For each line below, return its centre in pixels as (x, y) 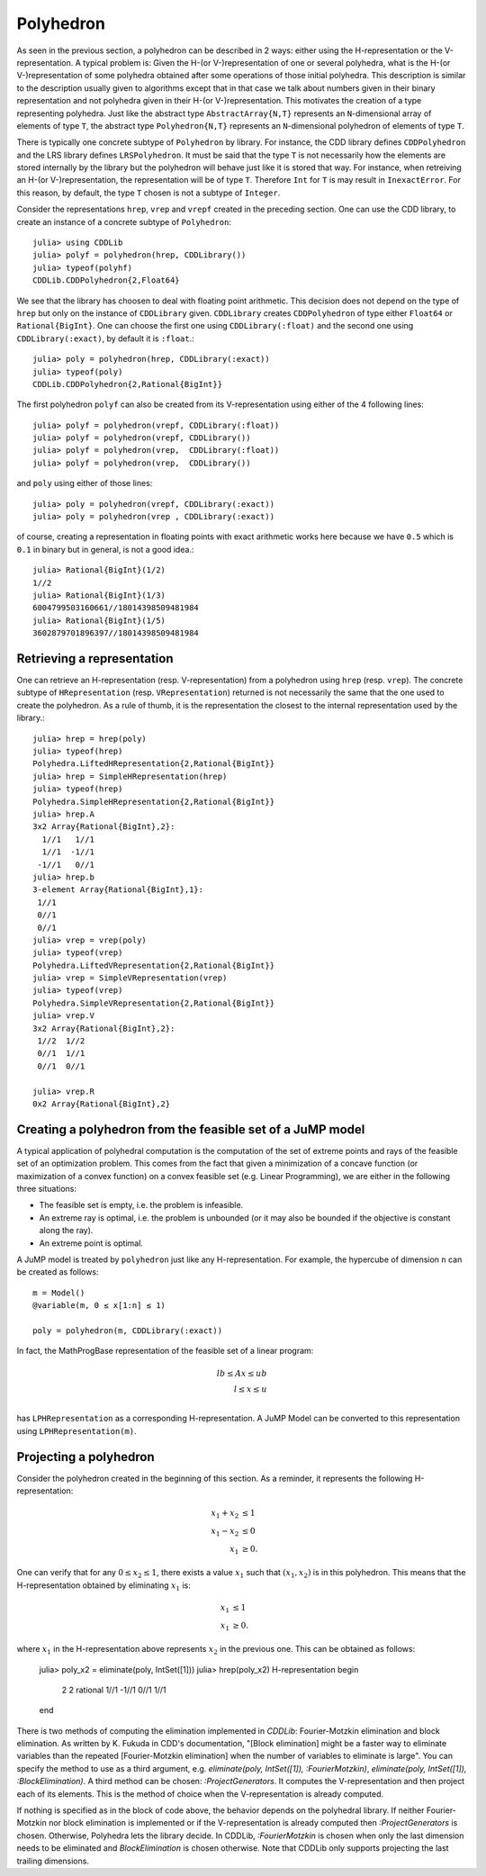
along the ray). (66, 1231)
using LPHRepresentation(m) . (76, 1430)
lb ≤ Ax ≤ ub (242, 1373)
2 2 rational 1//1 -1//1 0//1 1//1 (114, 1690)
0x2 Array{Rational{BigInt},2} (102, 1104)
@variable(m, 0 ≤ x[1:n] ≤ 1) (99, 1306)
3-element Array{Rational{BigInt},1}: (118, 890)
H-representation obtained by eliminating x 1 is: (103, 1586)
